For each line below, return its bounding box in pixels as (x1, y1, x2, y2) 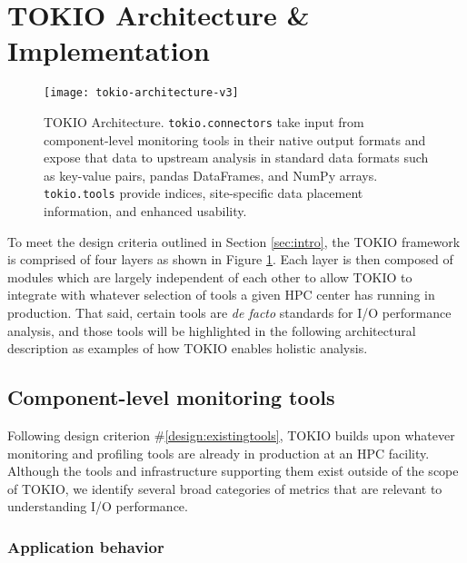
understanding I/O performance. (7, 497, 188, 516)
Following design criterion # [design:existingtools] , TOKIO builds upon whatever (7, 426, 455, 445)
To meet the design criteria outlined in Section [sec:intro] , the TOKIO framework (7, 232, 461, 251)
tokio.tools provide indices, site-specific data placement (44, 183, 363, 202)
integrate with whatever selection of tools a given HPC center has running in (7, 285, 435, 304)
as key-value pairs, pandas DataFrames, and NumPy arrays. (44, 165, 378, 184)
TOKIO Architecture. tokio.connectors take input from (44, 112, 364, 131)
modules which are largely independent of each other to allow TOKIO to (7, 267, 412, 286)
